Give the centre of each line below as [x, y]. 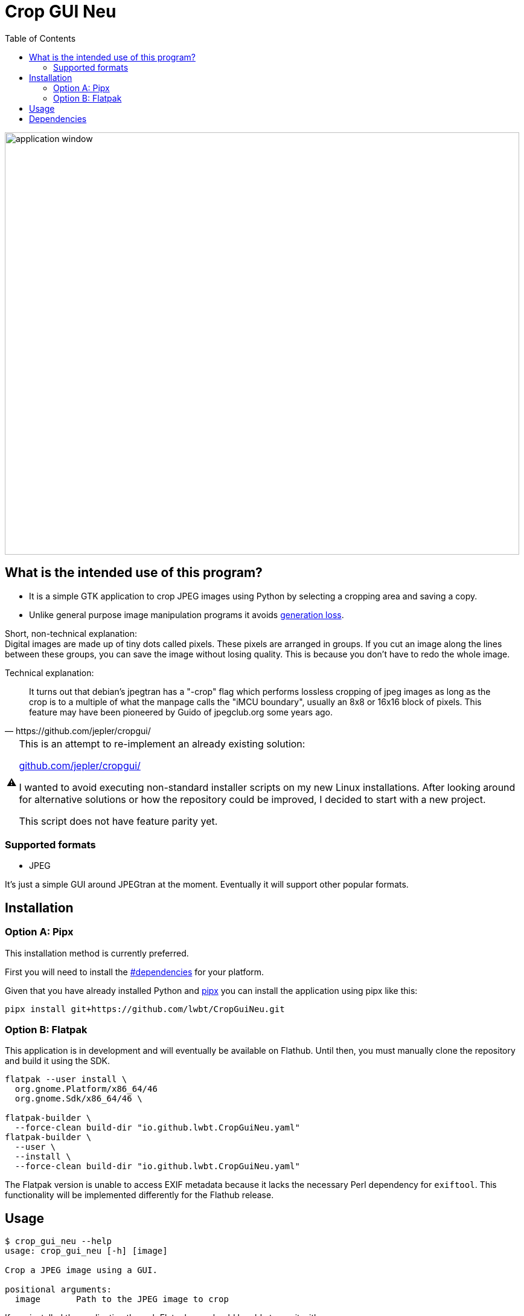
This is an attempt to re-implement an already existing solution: [162, 743]
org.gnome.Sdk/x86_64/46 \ [78, 1099]
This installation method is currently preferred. [97, 953]
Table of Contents [40, 38]
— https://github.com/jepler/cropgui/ [78, 731]
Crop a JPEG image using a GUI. [81, 1270]
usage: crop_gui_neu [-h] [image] [86, 1251]
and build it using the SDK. [58, 1061]
